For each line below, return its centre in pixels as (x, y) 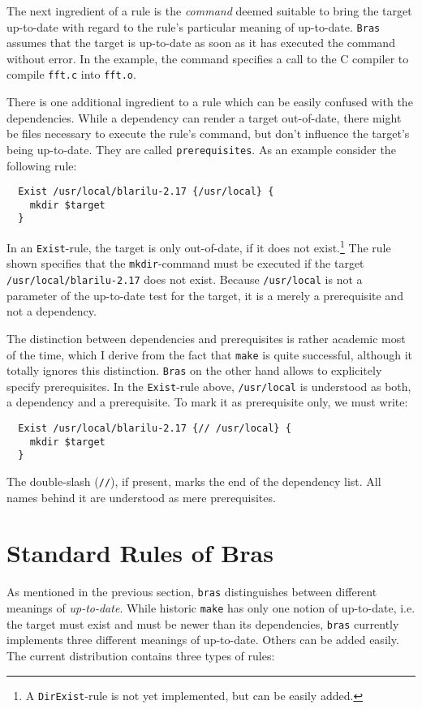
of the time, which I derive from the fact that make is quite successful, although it (209, 354)
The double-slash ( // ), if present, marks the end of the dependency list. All (194, 481)
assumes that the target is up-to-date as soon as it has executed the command (201, 43)
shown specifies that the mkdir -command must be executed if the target (185, 263)
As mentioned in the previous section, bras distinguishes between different (192, 592)
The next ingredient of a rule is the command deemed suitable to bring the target (209, 11)
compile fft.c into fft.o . (71, 74)
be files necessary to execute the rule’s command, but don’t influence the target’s (208, 133)
